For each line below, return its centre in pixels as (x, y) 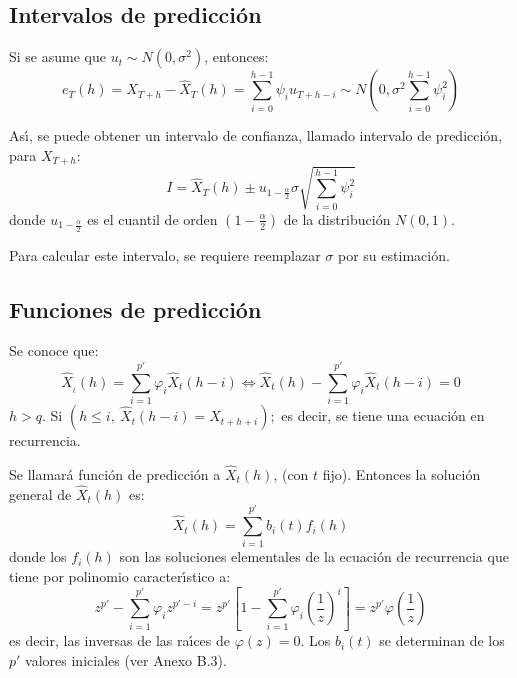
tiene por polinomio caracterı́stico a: (120, 576)
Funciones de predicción (135, 308)
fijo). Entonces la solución (401, 473)
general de (40, 493)
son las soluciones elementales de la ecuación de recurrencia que (314, 556)
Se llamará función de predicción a (115, 473)
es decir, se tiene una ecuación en (383, 415)
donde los (38, 556)
